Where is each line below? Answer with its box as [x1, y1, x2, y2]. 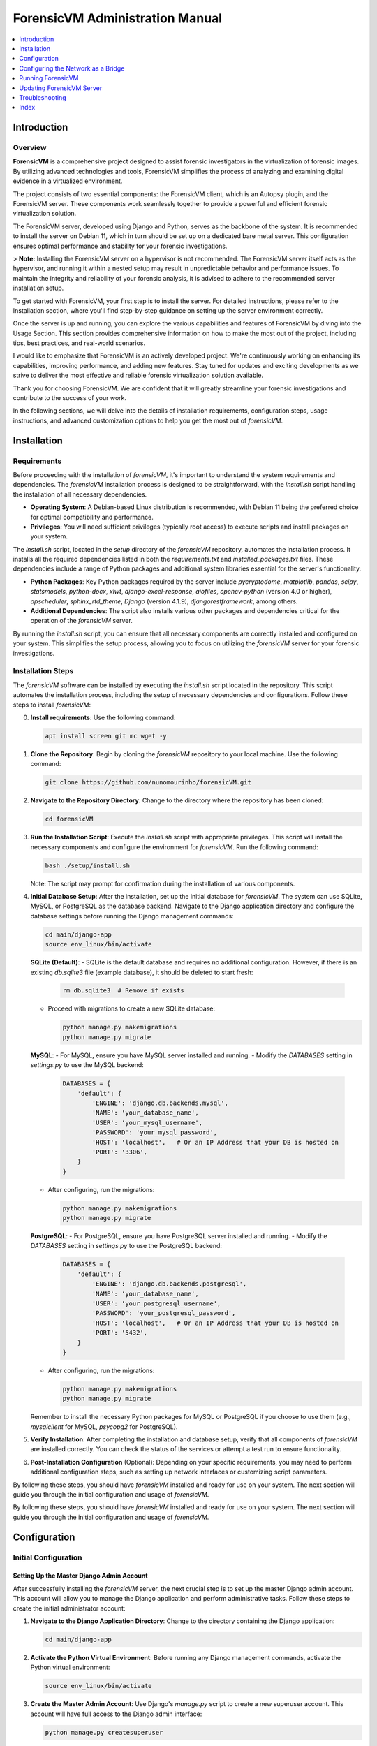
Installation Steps [13, 666, 74, 676]
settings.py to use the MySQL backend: [30, 1061, 145, 1069]
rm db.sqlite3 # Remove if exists [62, 987, 184, 995]
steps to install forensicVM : [13, 700, 91, 709]
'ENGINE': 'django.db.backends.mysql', [91, 1099, 228, 1107]
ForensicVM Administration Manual [13, 10, 223, 26]
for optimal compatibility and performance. [30, 513, 154, 521]
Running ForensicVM [19, 74, 79, 82]
